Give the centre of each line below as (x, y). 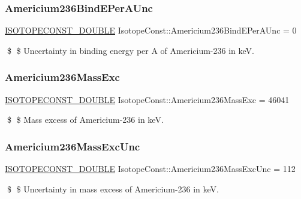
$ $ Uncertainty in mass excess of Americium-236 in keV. (113, 189)
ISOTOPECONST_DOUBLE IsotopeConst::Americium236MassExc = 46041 (147, 99)
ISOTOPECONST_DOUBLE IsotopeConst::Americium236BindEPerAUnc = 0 (151, 30)
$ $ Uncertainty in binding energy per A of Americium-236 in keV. (130, 50)
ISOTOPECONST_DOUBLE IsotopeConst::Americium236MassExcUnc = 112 (150, 169)
